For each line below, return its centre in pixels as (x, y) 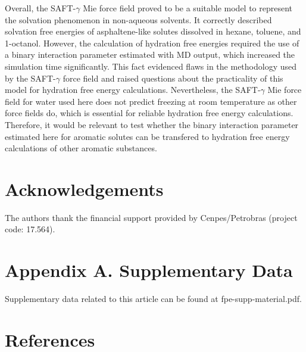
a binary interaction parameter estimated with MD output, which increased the (150, 54)
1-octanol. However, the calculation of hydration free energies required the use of (152, 43)
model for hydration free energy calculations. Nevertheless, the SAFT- (133, 90)
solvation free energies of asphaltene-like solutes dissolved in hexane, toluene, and (153, 31)
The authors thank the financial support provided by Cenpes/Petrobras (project (151, 217)
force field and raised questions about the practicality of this (173, 78)
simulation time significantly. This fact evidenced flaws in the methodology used (151, 66)
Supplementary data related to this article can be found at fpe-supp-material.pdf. (153, 299)
